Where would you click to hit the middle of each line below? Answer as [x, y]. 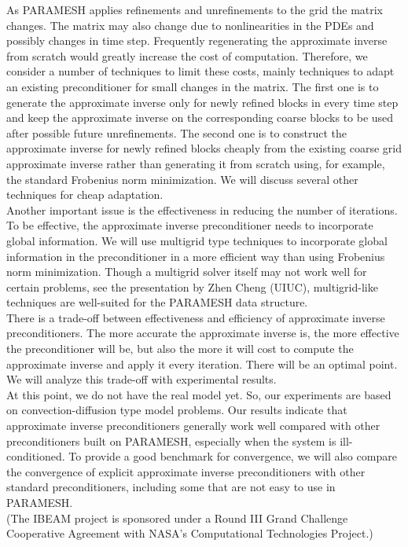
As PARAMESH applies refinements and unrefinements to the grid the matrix [195, 9]
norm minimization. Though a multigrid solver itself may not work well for [187, 272]
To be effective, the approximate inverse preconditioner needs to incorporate [190, 225]
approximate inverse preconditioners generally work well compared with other [193, 426]
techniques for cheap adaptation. [85, 195]
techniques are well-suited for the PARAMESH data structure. [157, 302]
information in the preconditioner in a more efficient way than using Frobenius [196, 256]
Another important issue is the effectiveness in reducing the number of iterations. [202, 209]
